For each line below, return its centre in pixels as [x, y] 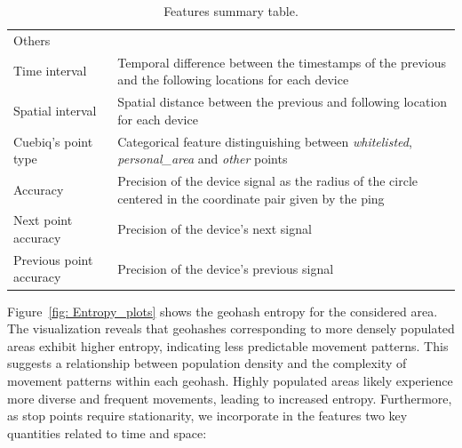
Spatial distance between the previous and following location [283, 102]
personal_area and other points [203, 159]
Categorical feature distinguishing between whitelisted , [265, 141]
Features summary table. [231, 11]
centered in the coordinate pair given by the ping [251, 198]
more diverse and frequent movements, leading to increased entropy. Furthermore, [230, 398]
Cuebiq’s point [53, 141]
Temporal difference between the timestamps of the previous [282, 62]
